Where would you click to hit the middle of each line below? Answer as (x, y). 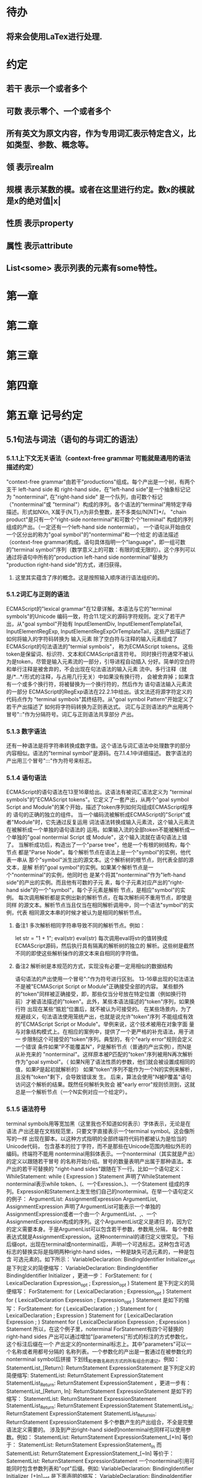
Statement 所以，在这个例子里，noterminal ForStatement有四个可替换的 (95, 1329)
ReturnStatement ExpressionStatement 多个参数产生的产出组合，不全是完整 (100, 1422)
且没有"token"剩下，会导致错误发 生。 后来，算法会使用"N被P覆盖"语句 (103, 1077)
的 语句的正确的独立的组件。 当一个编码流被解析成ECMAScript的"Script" (96, 815)
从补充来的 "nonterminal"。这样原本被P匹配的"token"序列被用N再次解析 (104, 1054)
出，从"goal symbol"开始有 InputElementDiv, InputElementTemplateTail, (95, 624)
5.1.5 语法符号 (26, 1109)
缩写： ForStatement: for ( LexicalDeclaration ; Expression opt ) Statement (101, 1292)
